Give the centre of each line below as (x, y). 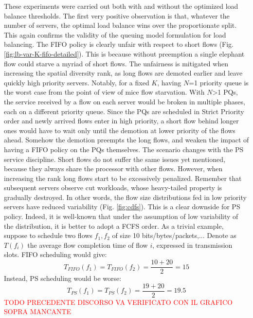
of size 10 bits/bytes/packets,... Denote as (174, 235)
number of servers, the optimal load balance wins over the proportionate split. (120, 25)
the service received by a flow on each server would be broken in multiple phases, (125, 101)
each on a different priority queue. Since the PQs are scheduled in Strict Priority (124, 111)
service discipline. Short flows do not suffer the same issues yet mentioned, (115, 159)
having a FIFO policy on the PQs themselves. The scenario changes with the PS (124, 149)
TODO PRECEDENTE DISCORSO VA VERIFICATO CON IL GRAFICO (118, 302)
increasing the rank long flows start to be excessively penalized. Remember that (123, 178)
